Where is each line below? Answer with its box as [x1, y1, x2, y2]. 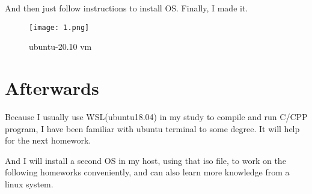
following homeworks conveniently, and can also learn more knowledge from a [5, 166, 290, 178]
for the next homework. [5, 134, 91, 147]
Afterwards [5, 76, 99, 100]
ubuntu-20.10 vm [29, 40, 92, 53]
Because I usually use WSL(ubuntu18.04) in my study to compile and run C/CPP [5, 110, 308, 123]
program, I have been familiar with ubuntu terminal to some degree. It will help [5, 122, 300, 135]
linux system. [5, 177, 54, 190]
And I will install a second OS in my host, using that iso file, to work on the [5, 154, 286, 166]
